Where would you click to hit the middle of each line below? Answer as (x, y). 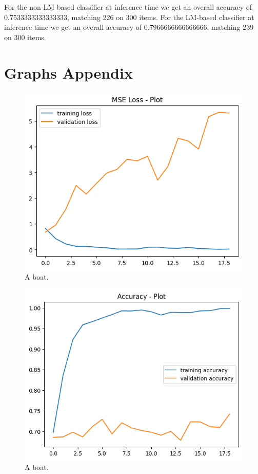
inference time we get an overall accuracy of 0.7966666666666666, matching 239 (129, 27)
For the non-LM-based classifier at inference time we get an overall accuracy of (128, 7)
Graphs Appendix (68, 72)
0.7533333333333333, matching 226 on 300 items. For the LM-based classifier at (129, 17)
